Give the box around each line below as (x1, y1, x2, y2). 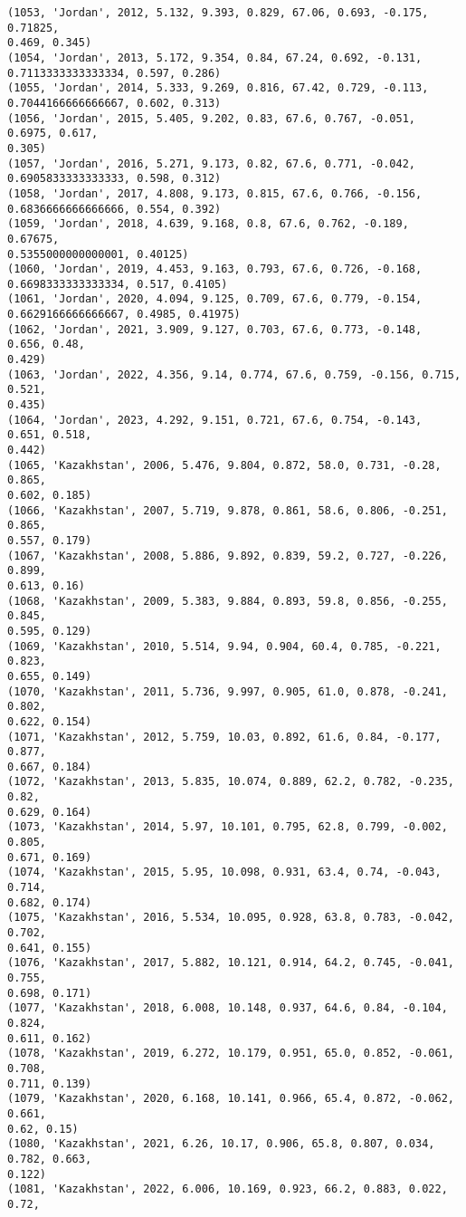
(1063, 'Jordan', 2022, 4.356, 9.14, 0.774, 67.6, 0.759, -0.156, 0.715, (7, 368, 461, 381)
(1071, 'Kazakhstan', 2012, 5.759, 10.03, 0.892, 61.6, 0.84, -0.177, (7, 730, 442, 743)
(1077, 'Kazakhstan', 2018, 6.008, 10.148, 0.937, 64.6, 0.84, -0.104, (7, 1001, 448, 1015)
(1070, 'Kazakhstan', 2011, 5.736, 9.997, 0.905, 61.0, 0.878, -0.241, (7, 685, 448, 698)
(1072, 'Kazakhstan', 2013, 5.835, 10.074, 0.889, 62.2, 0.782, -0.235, (7, 775, 454, 789)
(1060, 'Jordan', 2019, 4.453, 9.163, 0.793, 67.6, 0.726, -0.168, (7, 263, 423, 276)
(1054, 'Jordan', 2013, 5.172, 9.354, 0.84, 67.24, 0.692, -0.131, (7, 51, 423, 64)
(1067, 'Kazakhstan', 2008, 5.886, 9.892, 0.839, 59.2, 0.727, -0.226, (7, 549, 448, 562)
